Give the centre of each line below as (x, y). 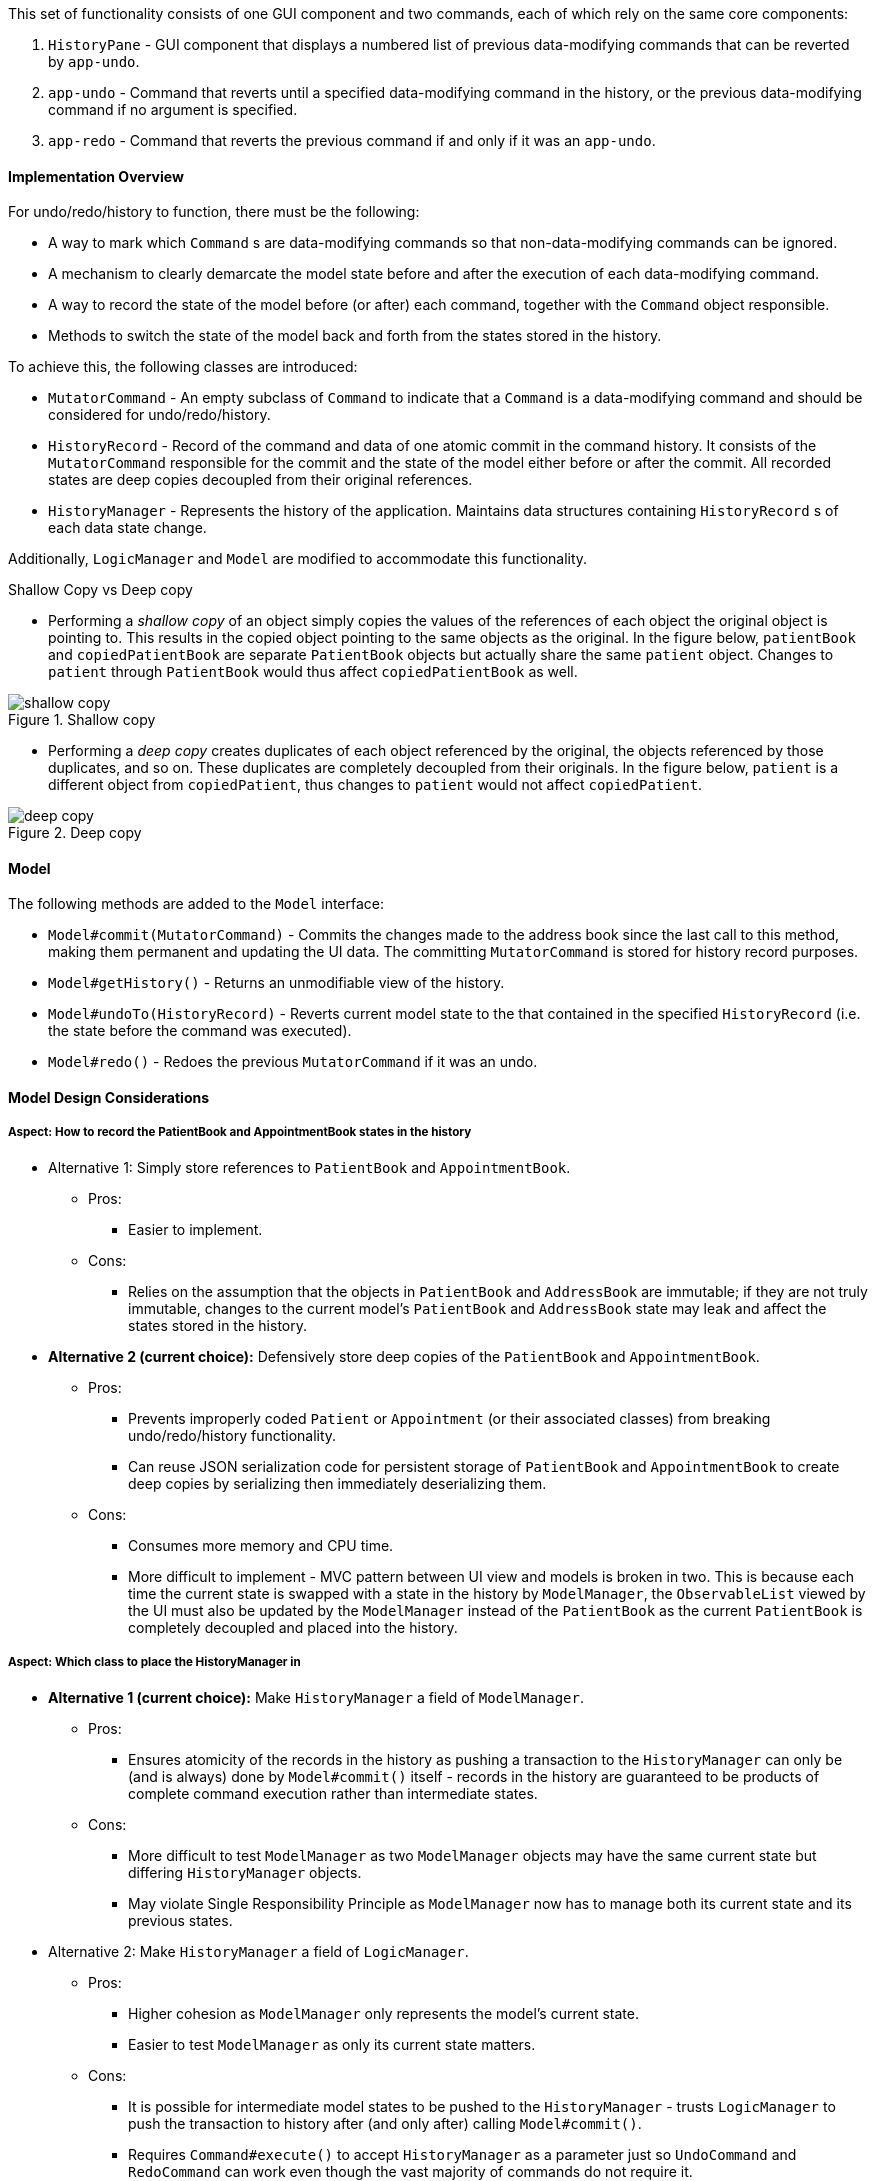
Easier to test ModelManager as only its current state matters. (332, 2044)
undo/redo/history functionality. (232, 1435)
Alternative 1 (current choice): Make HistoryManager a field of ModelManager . (316, 1697)
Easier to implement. (195, 1229)
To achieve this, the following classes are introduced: (183, 367)
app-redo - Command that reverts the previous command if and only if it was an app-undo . (352, 140)
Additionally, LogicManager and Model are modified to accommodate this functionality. (298, 559)
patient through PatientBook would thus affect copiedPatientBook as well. (313, 672)
